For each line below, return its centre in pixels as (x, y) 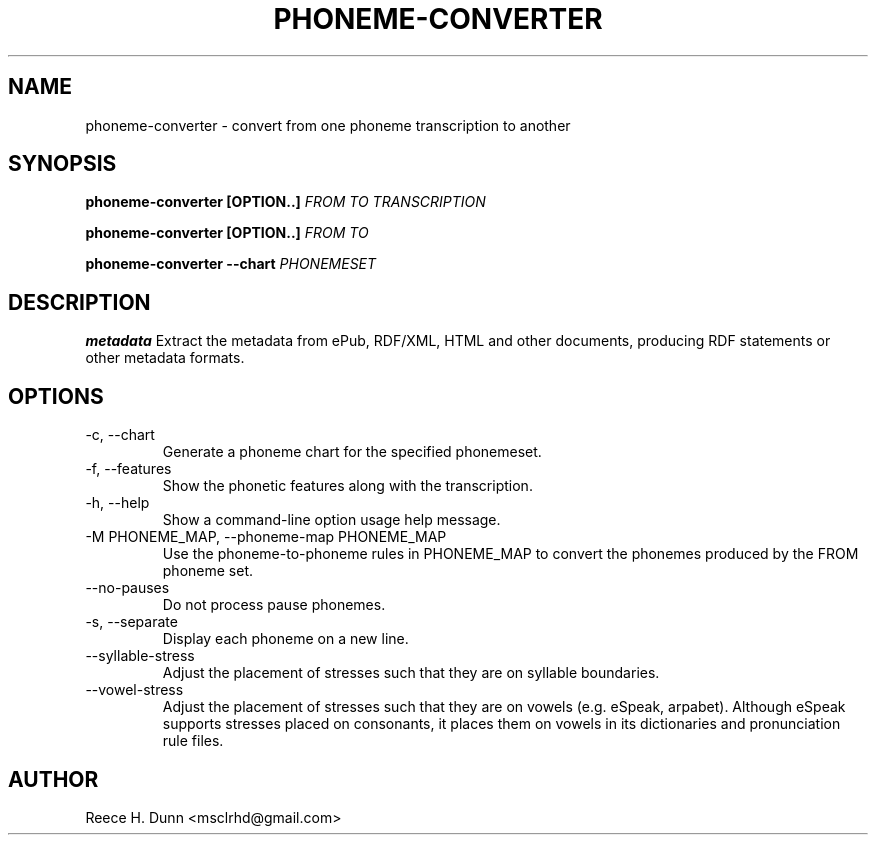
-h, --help (117, 503)
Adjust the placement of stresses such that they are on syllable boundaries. (411, 673)
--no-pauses (127, 588)
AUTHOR (53, 779)
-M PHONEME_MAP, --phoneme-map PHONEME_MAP (266, 537)
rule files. (193, 741)
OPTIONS (56, 396)
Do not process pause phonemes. (274, 605)
